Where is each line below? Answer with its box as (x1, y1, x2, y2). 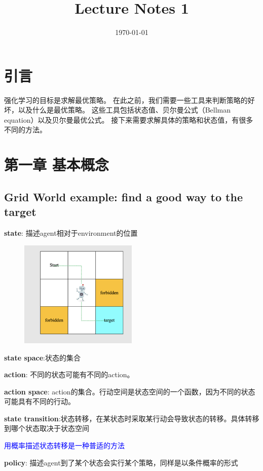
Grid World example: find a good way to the (4, 189, 243, 204)
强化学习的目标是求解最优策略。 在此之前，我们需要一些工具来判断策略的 (4, 94, 248, 105)
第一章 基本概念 (4, 154, 109, 175)
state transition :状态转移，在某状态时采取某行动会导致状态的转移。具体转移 (4, 413, 259, 423)
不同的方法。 (4, 124, 47, 135)
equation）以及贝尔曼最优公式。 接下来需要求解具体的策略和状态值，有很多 (4, 114, 253, 125)
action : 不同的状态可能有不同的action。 (4, 369, 134, 380)
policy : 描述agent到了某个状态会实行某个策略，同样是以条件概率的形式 (4, 457, 238, 467)
